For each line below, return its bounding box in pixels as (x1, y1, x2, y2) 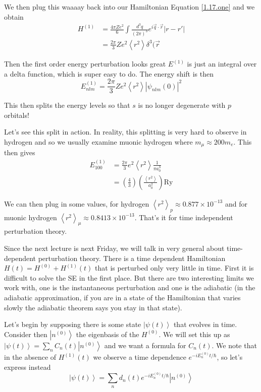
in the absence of (4, 352, 57, 362)
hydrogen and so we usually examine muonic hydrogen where (4, 137, 193, 147)
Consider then (4, 329, 47, 339)
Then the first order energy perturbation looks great (4, 58, 166, 69)
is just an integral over (187, 58, 257, 69)
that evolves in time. (173, 319, 237, 330)
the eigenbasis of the (76, 329, 139, 339)
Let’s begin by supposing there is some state (4, 319, 141, 330)
